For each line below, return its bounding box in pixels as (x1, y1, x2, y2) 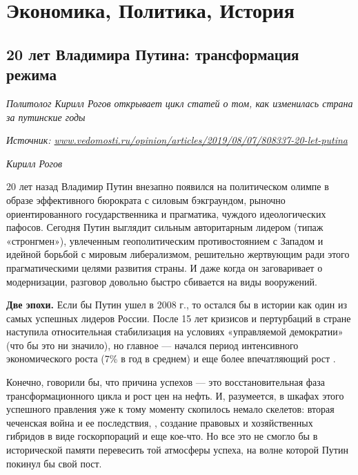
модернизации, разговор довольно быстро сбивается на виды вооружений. (6, 274, 317, 288)
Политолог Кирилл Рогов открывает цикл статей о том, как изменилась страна (6, 95, 353, 110)
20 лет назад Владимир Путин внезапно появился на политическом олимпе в (6, 179, 329, 194)
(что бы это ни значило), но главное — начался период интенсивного (6, 337, 299, 352)
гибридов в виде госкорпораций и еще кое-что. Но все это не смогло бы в (6, 429, 318, 443)
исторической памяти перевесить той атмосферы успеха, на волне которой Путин (6, 443, 348, 457)
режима (6, 64, 57, 85)
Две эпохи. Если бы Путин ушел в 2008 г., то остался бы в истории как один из (6, 297, 347, 312)
